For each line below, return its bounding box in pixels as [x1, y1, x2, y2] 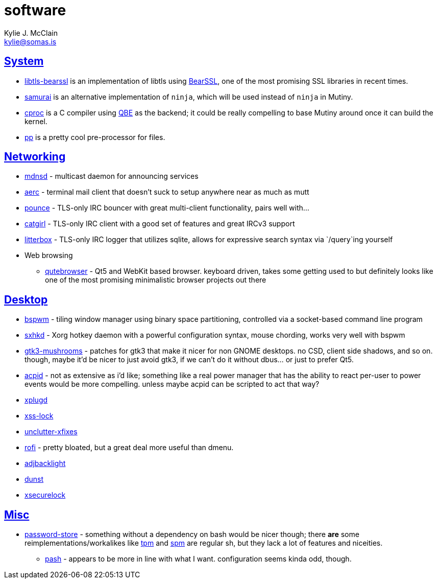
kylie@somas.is [4, 37, 57, 46]
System [4, 55, 44, 68]
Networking [4, 150, 66, 164]
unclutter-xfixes [25, 427, 78, 436]
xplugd [25, 395, 48, 405]
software [4, 2, 66, 19]
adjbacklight [25, 459, 66, 468]
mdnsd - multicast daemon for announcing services [25, 172, 199, 181]
